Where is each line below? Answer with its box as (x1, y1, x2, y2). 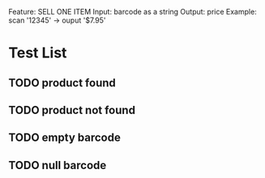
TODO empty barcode (8, 131, 122, 145)
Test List (8, 44, 67, 62)
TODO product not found (8, 103, 136, 117)
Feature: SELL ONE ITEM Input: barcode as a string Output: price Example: (8, 7, 257, 16)
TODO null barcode (8, 158, 107, 172)
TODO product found (8, 76, 116, 90)
